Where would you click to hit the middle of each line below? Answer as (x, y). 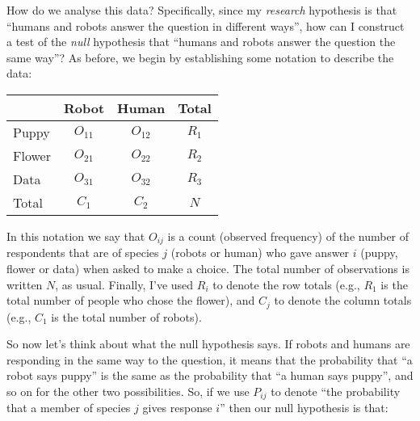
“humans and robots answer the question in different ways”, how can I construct (206, 25)
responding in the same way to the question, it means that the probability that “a (210, 359)
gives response (177, 408)
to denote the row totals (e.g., (286, 284)
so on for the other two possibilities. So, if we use (128, 392)
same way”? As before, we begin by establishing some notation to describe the (200, 57)
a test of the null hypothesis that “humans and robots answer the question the (201, 42)
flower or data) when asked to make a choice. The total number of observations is (208, 269)
